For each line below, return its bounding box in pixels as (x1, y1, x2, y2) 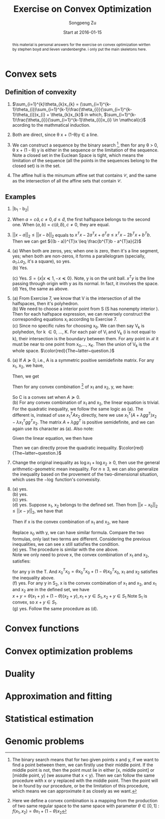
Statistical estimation (5, 713, 94, 724)
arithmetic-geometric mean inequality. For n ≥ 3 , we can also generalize (12, 466, 159, 472)
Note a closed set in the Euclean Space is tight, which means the (12, 152, 144, 158)
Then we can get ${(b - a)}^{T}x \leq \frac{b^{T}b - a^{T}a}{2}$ (12, 238, 141, 245)
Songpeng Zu (68, 20, 97, 26)
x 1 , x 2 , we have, (12, 362, 44, 369)
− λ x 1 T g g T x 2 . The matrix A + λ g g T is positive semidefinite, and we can (12, 418, 155, 426)
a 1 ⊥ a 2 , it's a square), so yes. (12, 258, 71, 266)
